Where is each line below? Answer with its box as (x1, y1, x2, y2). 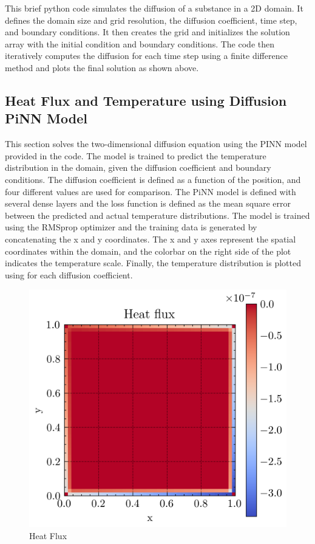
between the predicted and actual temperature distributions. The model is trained (5, 208, 310, 221)
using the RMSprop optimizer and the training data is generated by (5, 221, 257, 233)
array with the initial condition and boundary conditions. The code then (5, 37, 274, 50)
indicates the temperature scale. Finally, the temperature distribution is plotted (5, 257, 302, 269)
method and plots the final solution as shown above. (5, 61, 199, 74)
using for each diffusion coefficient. (5, 268, 133, 281)
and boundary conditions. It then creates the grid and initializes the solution (5, 26, 290, 38)
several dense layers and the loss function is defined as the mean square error (5, 197, 291, 210)
